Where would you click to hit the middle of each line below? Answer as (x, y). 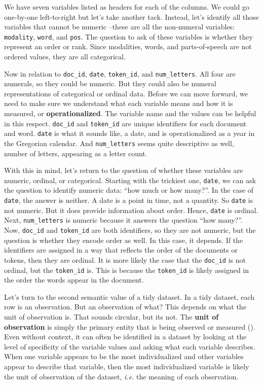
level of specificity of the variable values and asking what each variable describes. (130, 346)
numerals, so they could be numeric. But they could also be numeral (110, 83)
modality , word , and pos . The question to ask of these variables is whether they (128, 36)
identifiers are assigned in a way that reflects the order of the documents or (121, 250)
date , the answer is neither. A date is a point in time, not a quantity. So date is (129, 200)
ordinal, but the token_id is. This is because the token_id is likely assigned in (127, 270)
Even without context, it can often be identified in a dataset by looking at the (125, 337)
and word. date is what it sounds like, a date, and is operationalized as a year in (129, 133)
